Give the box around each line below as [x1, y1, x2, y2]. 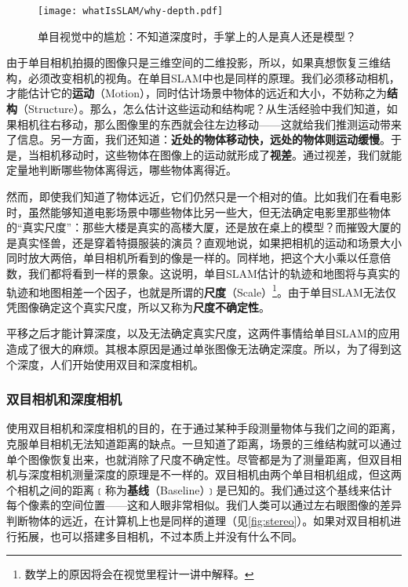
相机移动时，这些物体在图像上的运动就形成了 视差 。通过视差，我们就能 [38, 146, 402, 162]
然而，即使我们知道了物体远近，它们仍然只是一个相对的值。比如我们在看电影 [6, 188, 402, 204]
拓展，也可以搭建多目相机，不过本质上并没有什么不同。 [16, 527, 303, 544]
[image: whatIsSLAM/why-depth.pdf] [38, 5, 224, 16]
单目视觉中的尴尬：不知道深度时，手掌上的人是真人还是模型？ [38, 27, 356, 44]
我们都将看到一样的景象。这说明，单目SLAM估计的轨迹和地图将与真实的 [27, 264, 400, 281]
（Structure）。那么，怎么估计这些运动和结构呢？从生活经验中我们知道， [17, 100, 387, 117]
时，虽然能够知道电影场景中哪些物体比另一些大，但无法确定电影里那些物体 [6, 203, 391, 220]
